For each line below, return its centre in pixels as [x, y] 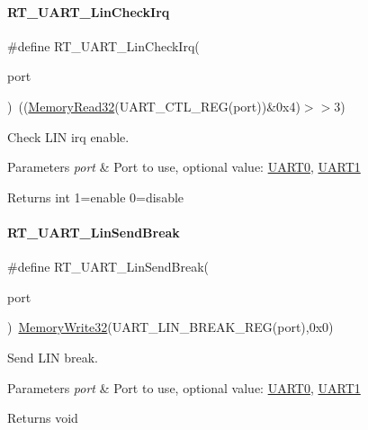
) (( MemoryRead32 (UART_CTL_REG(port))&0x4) [154, 106]
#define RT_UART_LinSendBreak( [108, 267]
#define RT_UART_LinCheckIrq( [103, 45]
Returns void [43, 418]
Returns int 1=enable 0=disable [96, 197]
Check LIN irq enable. [68, 136]
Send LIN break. [53, 357]
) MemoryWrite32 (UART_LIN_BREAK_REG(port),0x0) [171, 327]
